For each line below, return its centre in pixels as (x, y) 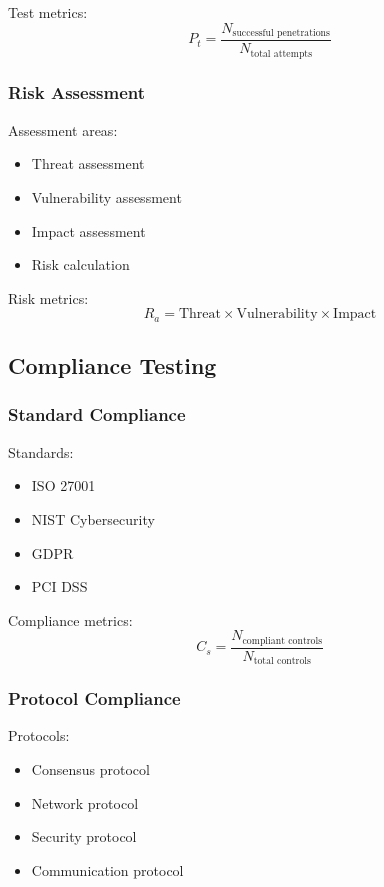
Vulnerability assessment (106, 196)
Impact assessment (88, 230)
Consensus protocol (90, 769)
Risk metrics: (48, 297)
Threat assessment (88, 163)
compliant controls (282, 640)
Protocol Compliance (94, 698)
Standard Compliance (97, 414)
